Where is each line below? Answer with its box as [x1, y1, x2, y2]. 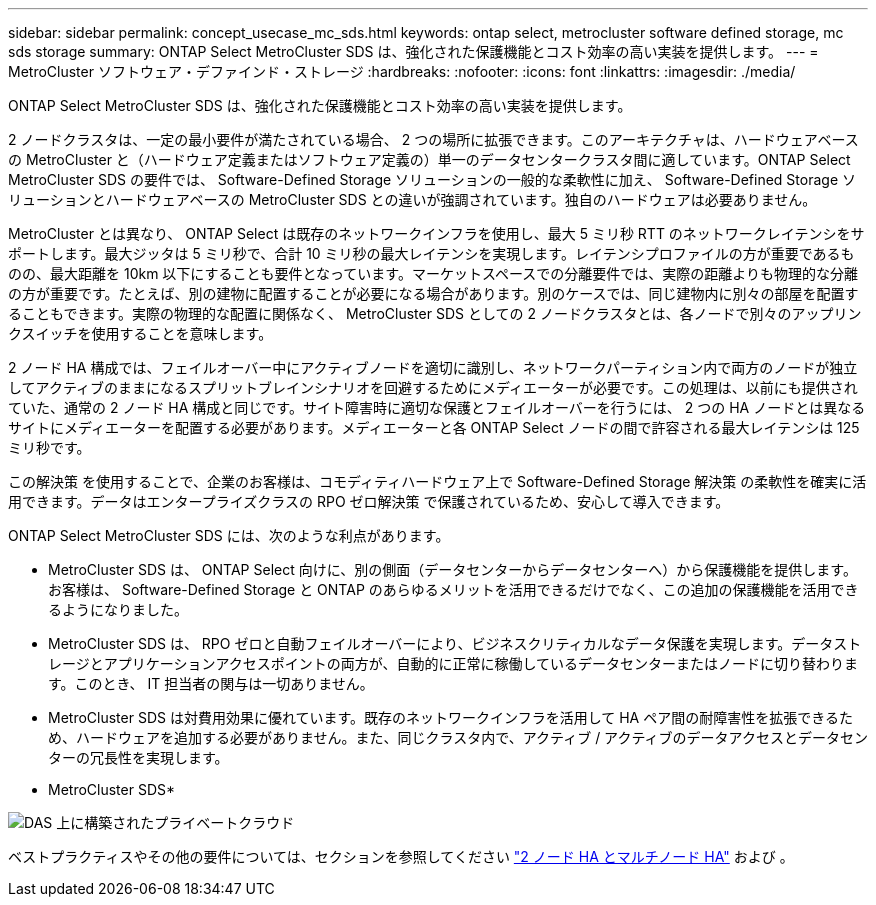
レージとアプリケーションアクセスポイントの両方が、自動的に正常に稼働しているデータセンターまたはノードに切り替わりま [48, 655, 859, 672]
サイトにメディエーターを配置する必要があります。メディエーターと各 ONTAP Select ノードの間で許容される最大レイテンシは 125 [8, 419, 860, 436]
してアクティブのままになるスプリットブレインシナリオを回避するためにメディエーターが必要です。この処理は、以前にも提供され [8, 379, 858, 396]
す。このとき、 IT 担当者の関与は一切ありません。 [48, 675, 374, 692]
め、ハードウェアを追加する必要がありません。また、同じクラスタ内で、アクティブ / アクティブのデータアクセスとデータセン [48, 729, 868, 746]
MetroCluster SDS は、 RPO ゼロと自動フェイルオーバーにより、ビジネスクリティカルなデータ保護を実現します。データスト [48, 635, 862, 652]
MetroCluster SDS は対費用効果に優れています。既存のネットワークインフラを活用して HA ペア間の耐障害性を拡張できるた [48, 709, 853, 726]
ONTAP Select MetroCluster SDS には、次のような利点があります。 [8, 527, 450, 544]
